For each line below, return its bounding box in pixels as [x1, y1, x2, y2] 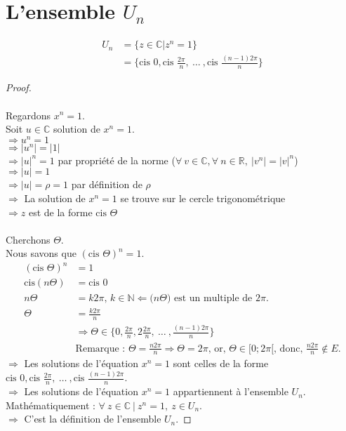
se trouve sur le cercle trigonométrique [120, 190, 286, 205]
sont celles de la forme [173, 356, 269, 371]
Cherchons [6, 232, 51, 246]
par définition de [71, 177, 142, 192]
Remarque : [75, 343, 126, 354]
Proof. [6, 80, 32, 95]
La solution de [24, 190, 86, 205]
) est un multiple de [166, 293, 253, 303]
